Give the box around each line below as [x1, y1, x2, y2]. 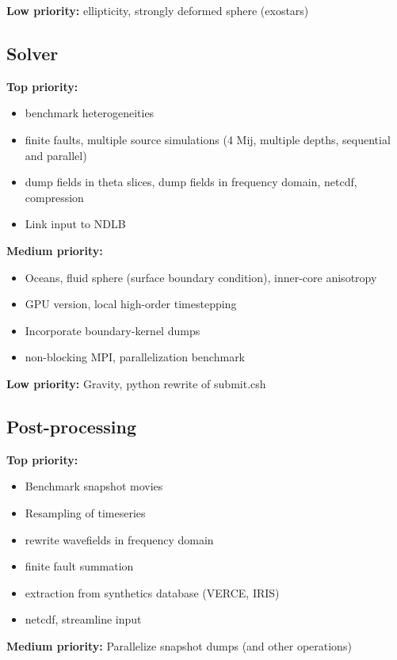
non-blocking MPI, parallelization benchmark [25, 349, 246, 365]
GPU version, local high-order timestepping [25, 296, 237, 312]
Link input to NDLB [25, 216, 126, 232]
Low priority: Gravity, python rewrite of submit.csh [6, 375, 266, 391]
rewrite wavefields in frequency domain [25, 531, 214, 547]
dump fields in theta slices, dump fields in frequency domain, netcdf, [25, 174, 357, 190]
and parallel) [25, 147, 87, 163]
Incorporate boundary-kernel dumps [25, 322, 200, 338]
